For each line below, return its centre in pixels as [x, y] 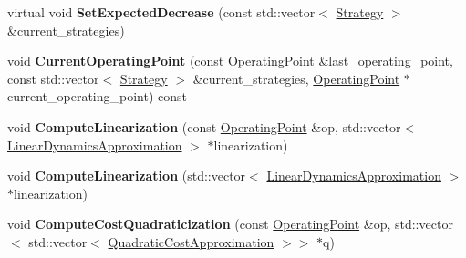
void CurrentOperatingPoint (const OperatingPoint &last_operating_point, [230, 61]
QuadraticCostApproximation [191, 241]
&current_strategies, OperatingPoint [296, 78]
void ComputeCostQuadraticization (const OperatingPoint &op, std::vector [230, 224]
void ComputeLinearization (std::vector [127, 175]
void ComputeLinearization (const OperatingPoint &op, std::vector [204, 126]
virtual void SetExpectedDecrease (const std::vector [161, 12]
